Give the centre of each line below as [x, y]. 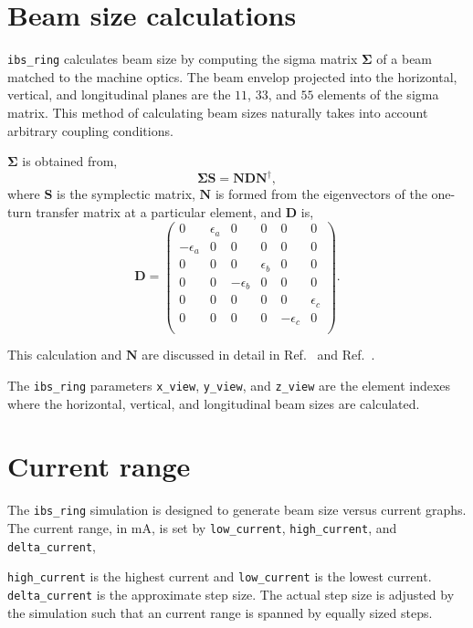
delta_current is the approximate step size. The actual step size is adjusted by [231, 595]
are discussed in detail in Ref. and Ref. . [258, 355]
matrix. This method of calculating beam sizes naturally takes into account [218, 112]
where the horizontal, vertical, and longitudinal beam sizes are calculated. [214, 403]
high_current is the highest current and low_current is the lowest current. [220, 576]
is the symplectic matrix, [126, 194]
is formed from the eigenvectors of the [321, 194]
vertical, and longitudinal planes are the [119, 94]
